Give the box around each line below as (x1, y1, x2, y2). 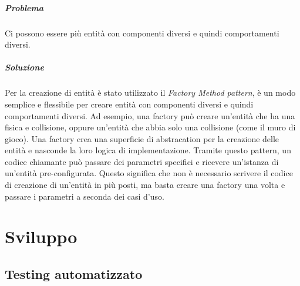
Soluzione (5, 61, 44, 73)
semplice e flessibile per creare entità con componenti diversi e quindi (5, 97, 254, 110)
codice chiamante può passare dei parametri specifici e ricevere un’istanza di (5, 155, 279, 167)
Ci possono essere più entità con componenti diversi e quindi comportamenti (5, 26, 279, 39)
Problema (5, 1, 44, 14)
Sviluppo (5, 224, 77, 248)
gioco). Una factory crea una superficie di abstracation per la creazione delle (5, 132, 279, 144)
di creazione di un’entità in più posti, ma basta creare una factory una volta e (5, 179, 285, 191)
